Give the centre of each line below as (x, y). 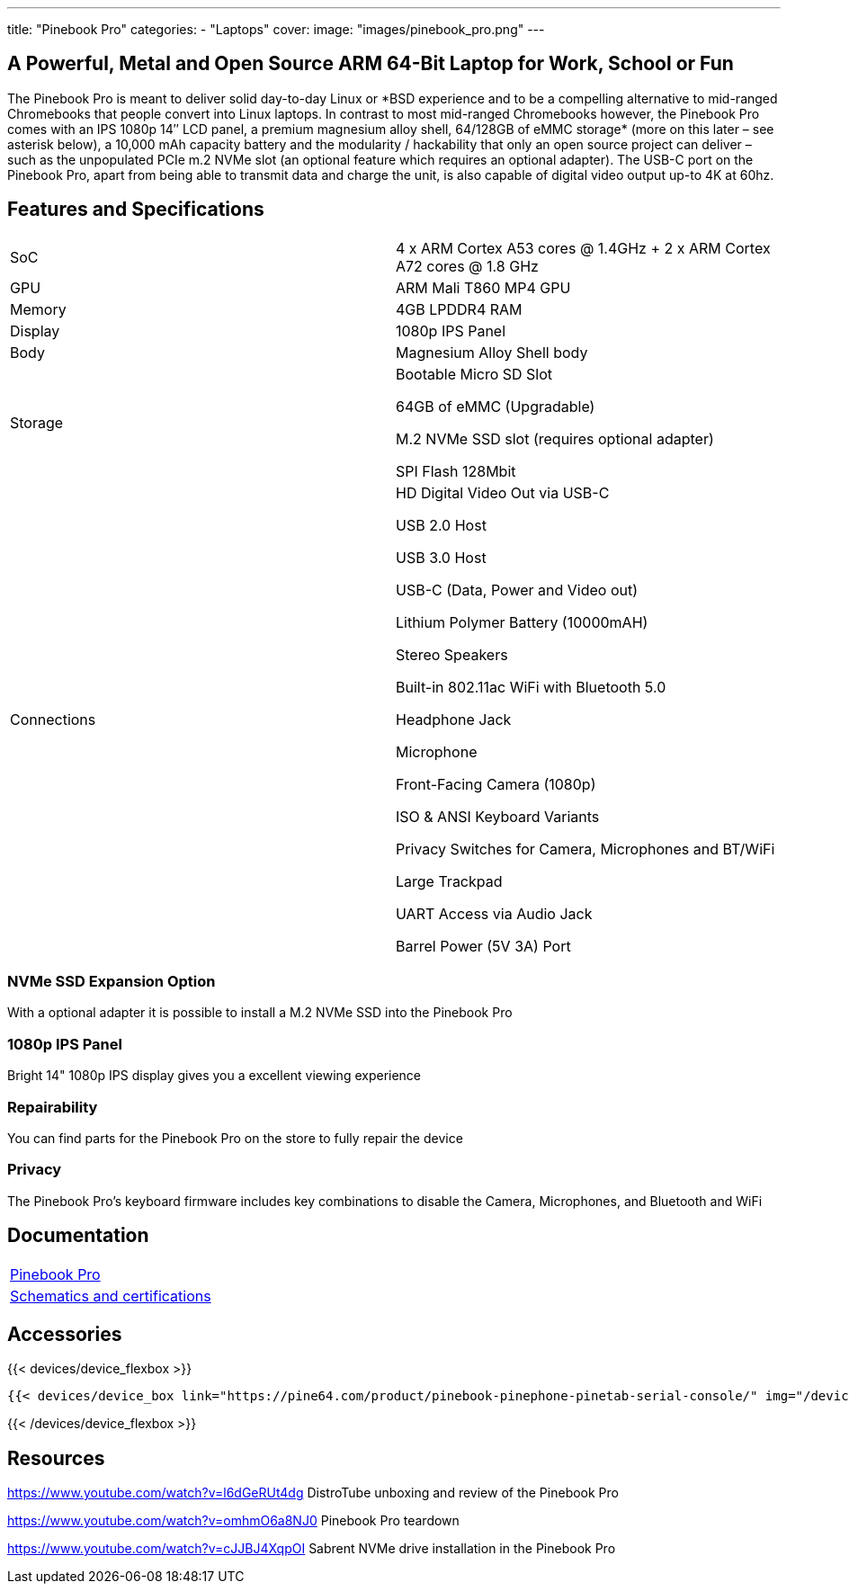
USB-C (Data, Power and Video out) (517, 590)
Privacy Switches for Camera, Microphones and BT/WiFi (585, 849)
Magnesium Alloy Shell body (492, 352)
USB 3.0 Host (441, 557)
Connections (53, 719)
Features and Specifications (136, 210)
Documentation (78, 1236)
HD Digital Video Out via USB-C (503, 492)
